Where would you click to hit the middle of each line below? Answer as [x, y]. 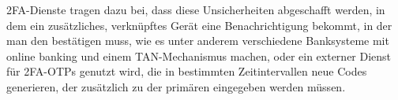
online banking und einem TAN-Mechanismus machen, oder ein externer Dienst [199, 56]
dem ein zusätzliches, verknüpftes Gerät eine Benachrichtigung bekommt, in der [199, 25]
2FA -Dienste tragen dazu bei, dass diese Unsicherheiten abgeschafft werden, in [196, 9]
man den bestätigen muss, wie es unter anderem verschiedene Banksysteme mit [198, 41]
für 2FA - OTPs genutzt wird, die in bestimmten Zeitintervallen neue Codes [187, 71]
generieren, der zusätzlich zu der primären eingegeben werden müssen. [176, 86]
